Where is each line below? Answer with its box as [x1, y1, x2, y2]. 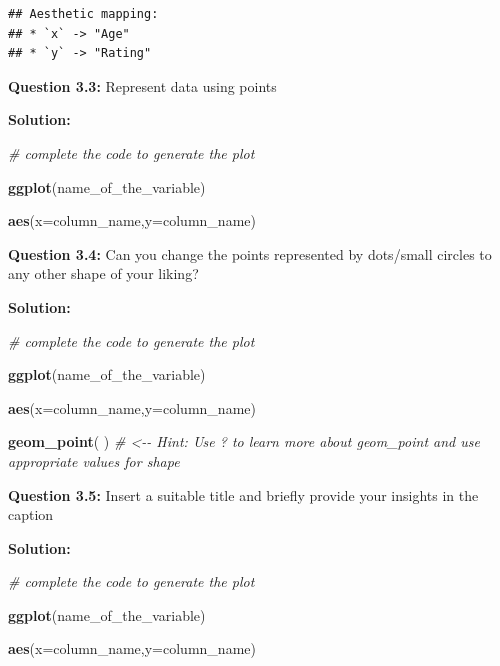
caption [8, 504, 54, 525]
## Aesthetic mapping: [8, 7, 159, 21]
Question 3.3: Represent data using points [8, 75, 277, 96]
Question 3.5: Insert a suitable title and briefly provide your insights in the [8, 484, 479, 505]
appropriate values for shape [8, 450, 180, 471]
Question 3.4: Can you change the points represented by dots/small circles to [8, 243, 492, 264]
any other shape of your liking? [8, 263, 199, 284]
